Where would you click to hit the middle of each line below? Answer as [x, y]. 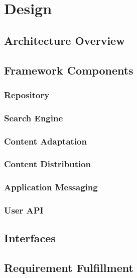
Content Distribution [48, 164]
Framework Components [69, 70]
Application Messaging [51, 187]
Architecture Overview [64, 40]
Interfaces [30, 238]
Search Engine [34, 118]
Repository [27, 94]
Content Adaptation [45, 141]
